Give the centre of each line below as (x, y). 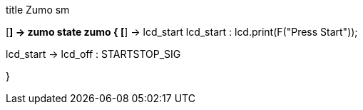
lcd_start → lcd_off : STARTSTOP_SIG (93, 54)
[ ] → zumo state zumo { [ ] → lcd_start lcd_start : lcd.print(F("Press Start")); (182, 32)
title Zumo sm (38, 10)
